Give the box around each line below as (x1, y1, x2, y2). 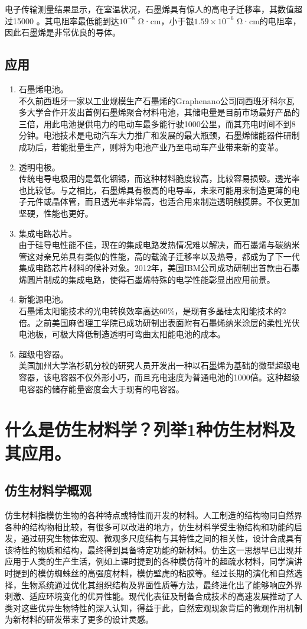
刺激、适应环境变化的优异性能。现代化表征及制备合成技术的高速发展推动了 (5, 590, 294, 602)
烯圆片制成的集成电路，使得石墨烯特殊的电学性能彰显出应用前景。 (18, 273, 275, 285)
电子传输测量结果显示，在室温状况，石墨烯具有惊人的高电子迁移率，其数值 (5, 3, 294, 15)
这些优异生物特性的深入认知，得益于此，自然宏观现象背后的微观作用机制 (21, 601, 302, 614)
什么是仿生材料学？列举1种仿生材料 (5, 417, 279, 441)
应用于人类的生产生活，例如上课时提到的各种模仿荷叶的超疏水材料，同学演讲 (5, 555, 302, 567)
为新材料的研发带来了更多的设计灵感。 (5, 613, 153, 625)
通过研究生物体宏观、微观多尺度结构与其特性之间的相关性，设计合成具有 (21, 532, 302, 544)
